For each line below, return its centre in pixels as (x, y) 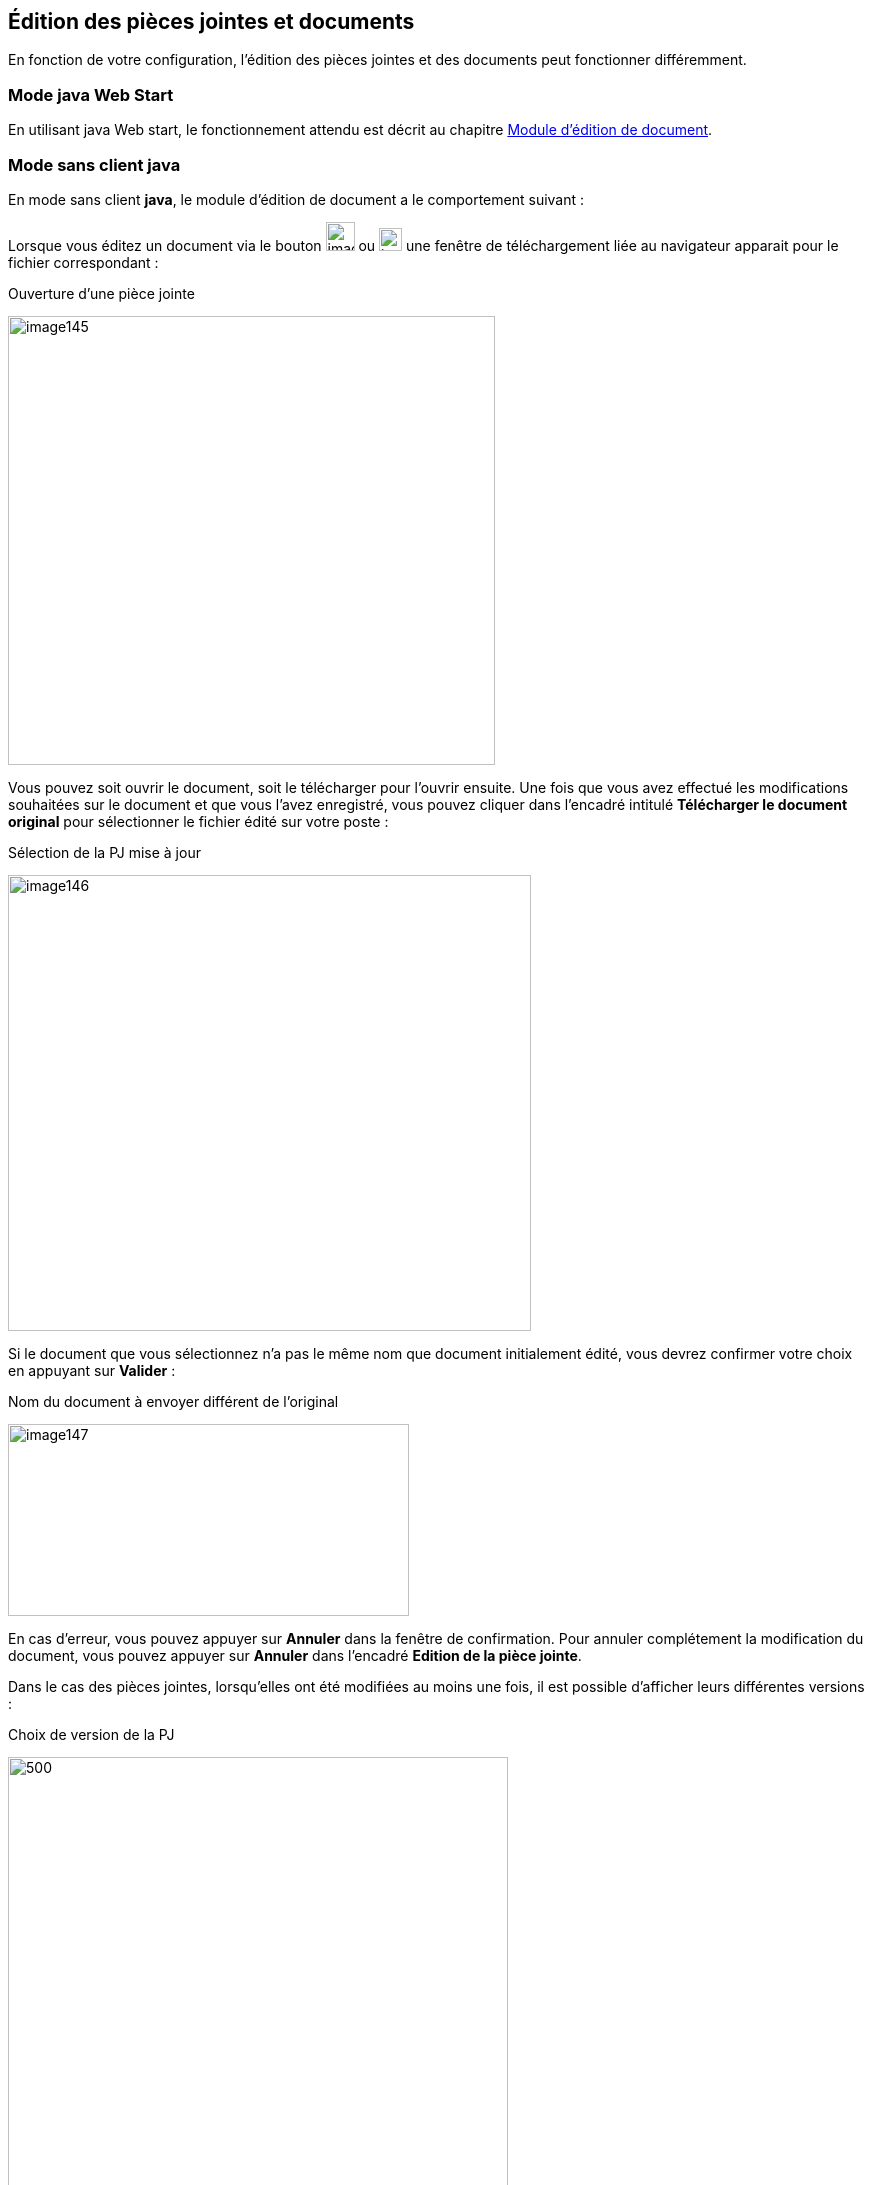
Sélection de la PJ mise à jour (104, 852)
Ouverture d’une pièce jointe (101, 293)
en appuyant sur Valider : (92, 1370)
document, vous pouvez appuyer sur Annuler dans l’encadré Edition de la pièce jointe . (295, 1655)
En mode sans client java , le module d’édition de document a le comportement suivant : (296, 199)
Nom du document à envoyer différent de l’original (173, 1401)
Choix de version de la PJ (91, 1734)
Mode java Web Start (91, 94)
